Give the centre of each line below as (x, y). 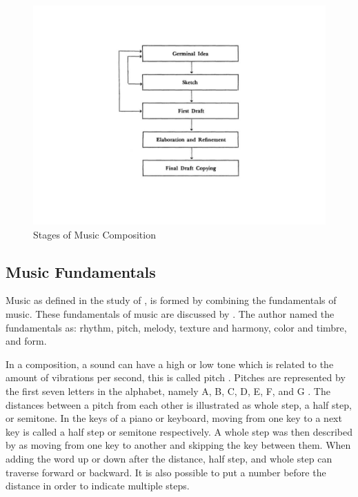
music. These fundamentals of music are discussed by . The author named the (170, 313)
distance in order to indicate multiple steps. (98, 486)
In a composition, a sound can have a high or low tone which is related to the (170, 364)
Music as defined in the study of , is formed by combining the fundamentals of (171, 300)
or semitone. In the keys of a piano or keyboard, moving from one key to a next (174, 418)
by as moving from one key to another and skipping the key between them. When (178, 445)
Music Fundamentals (81, 271)
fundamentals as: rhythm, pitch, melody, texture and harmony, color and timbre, (176, 327)
